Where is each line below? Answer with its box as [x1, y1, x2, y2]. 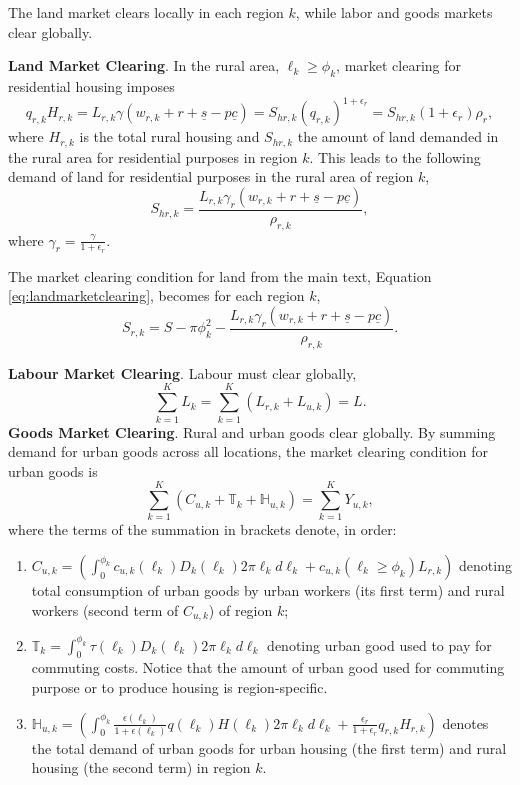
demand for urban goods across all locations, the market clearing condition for [8, 441, 489, 462]
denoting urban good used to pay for [267, 634, 492, 655]
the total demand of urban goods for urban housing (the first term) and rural [31, 737, 507, 758]
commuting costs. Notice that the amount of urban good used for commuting [31, 657, 505, 678]
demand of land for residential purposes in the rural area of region [8, 166, 414, 187]
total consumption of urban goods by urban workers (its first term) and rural [31, 580, 505, 601]
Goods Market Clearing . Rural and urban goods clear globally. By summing [8, 421, 496, 442]
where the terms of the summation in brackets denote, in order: [8, 519, 397, 540]
